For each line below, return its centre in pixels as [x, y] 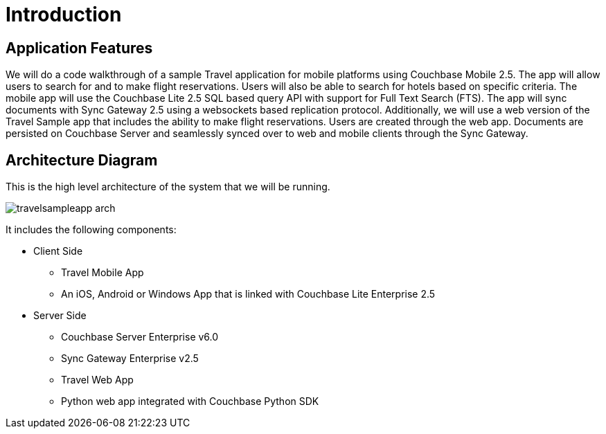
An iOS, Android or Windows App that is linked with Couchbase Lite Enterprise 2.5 [248, 294]
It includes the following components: [91, 230]
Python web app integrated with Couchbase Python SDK [190, 401]
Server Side [60, 316]
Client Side [58, 251]
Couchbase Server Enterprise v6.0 [140, 337]
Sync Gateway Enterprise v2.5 [130, 359]
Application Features [79, 48]
